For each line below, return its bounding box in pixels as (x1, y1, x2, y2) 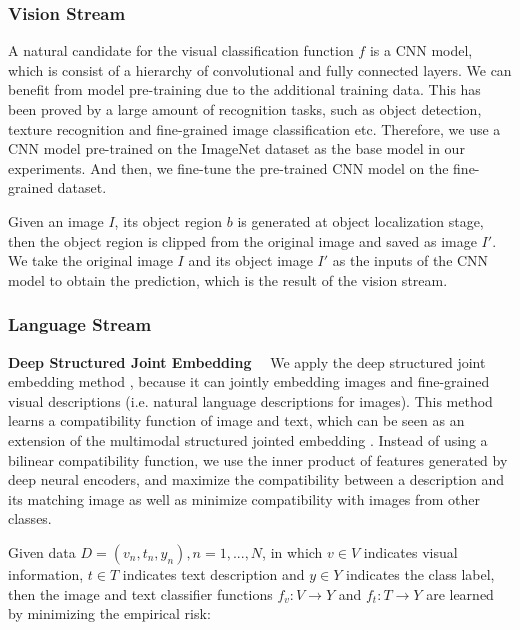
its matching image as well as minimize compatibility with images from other (8, 488, 481, 509)
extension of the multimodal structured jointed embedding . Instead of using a (8, 429, 488, 450)
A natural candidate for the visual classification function (8, 40, 354, 61)
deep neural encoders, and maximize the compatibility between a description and (8, 469, 505, 490)
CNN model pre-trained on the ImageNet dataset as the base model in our (8, 138, 465, 159)
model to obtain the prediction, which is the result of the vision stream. (8, 269, 448, 290)
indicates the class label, (346, 563, 495, 584)
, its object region (114, 210, 223, 231)
